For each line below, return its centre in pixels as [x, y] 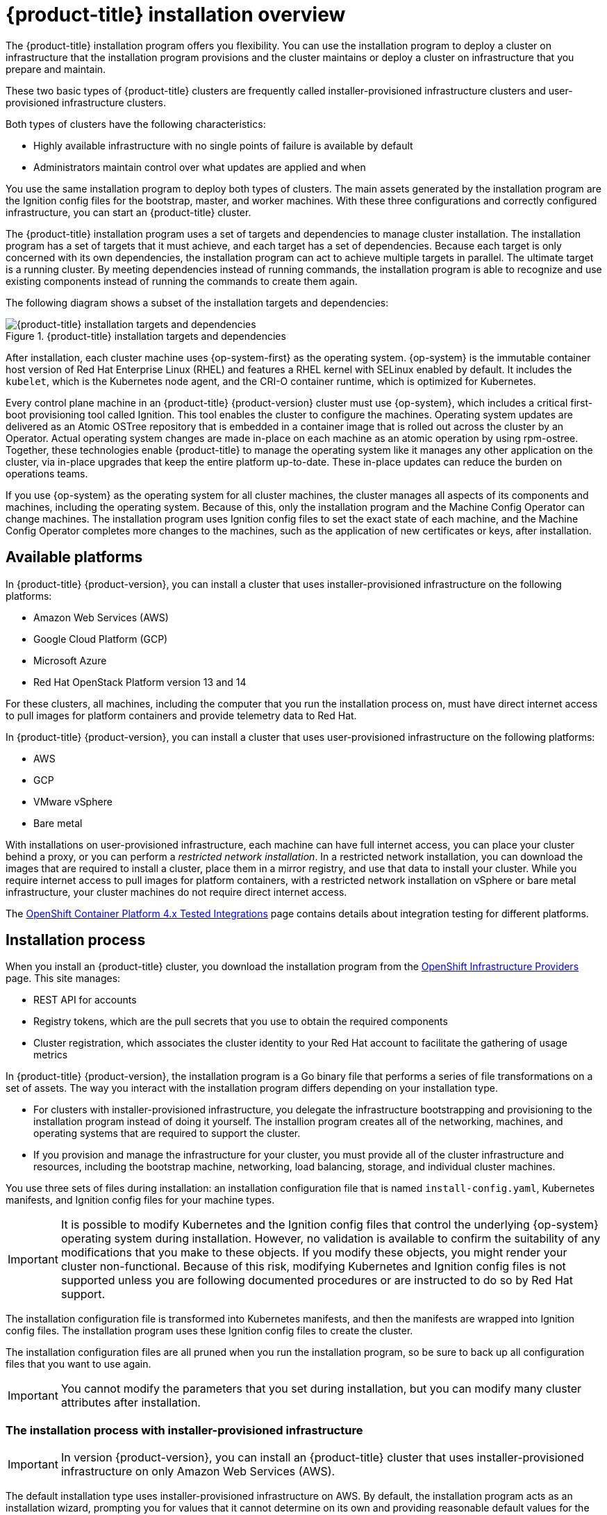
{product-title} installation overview [176, 15]
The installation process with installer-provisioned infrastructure [184, 1430]
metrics [51, 1055]
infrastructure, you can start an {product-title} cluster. [128, 212]
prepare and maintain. [56, 69]
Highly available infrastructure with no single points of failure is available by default [223, 145]
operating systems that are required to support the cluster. [167, 1133]
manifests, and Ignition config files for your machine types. [140, 1200]
